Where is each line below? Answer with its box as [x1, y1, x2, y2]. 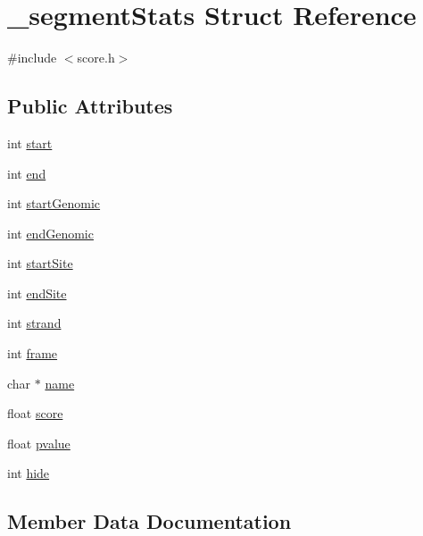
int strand [7, 314, 62, 332]
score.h [77, 48, 115, 67]
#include [7, 48, 57, 67]
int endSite [7, 283, 67, 302]
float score [7, 404, 63, 423]
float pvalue [7, 433, 70, 452]
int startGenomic [7, 194, 101, 213]
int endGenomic [7, 223, 94, 242]
